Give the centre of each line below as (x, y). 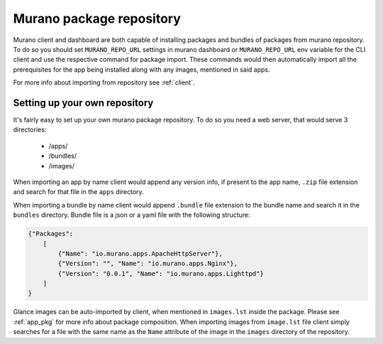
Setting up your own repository (83, 103)
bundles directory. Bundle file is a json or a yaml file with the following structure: (132, 215)
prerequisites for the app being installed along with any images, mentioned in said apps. (141, 69)
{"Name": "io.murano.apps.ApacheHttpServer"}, (140, 253)
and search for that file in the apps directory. (79, 192)
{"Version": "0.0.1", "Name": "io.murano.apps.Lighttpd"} (161, 273)
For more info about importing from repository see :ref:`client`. (104, 82)
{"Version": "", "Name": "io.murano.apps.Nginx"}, (148, 264)
